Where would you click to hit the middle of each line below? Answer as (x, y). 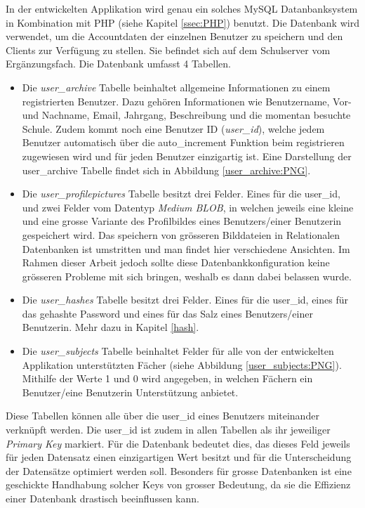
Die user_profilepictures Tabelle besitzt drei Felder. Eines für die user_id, (181, 194)
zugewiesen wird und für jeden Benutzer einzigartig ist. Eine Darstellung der (187, 156)
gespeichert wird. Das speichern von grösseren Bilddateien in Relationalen (181, 234)
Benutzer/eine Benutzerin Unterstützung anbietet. (130, 392)
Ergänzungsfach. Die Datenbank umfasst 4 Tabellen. (118, 64)
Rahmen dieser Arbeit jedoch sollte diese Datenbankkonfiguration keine (176, 262)
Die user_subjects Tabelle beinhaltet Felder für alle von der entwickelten (178, 351)
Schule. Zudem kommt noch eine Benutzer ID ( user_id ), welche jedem (173, 128)
